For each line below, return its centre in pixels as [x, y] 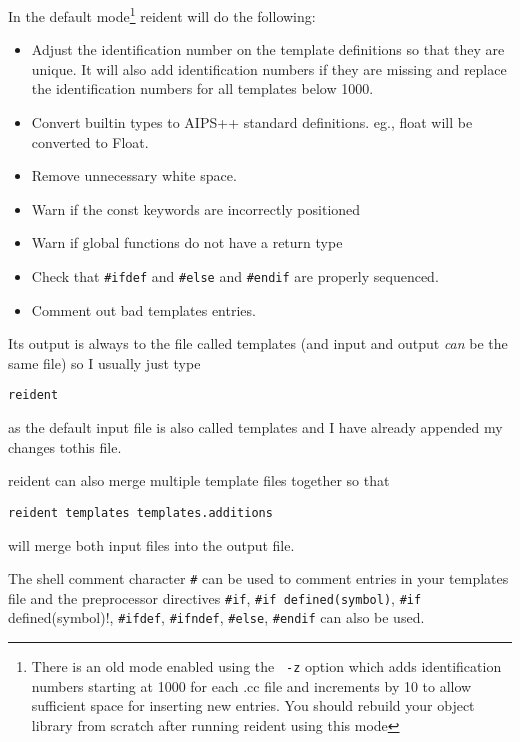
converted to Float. [90, 141]
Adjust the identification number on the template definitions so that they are [268, 49]
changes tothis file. [65, 446]
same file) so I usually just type [104, 362]
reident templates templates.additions [140, 512]
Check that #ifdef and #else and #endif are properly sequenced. [235, 276]
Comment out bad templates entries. [143, 309]
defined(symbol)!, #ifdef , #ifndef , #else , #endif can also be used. [216, 617]
